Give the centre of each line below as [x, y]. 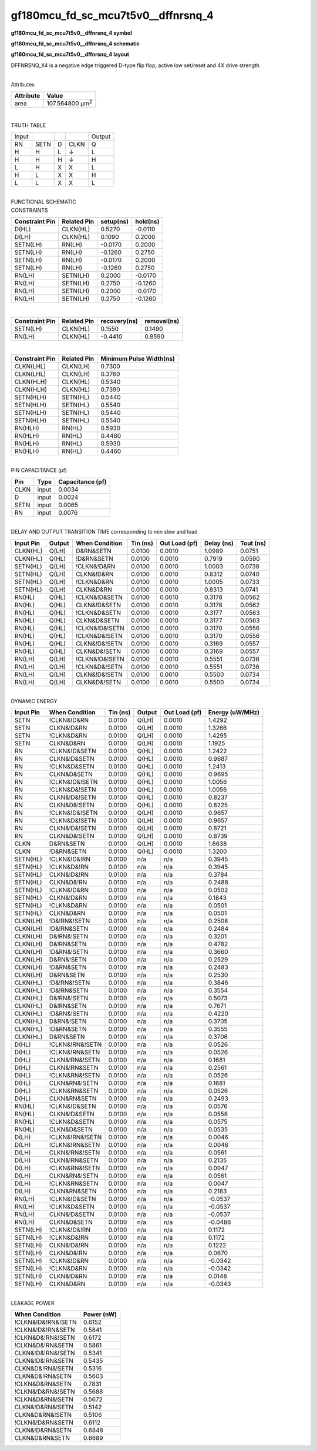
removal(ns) [162, 321]
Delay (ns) [219, 543]
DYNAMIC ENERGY [34, 701]
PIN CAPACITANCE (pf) [39, 470]
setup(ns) [115, 222]
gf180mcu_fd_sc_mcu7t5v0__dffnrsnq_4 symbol [71, 33]
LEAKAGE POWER [33, 1303]
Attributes [23, 84]
